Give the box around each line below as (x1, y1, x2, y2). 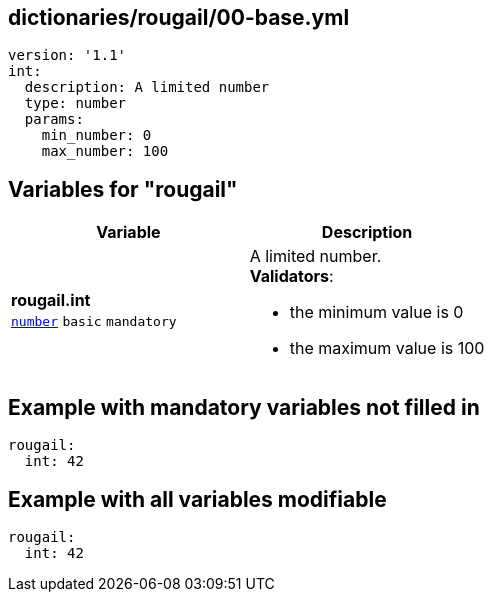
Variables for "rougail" (8, 176, 238, 202)
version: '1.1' (8, 47, 127, 64)
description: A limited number (24, 79, 270, 96)
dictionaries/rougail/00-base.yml (8, 5, 350, 30)
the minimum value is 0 (289, 302, 464, 323)
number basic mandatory (11, 314, 177, 330)
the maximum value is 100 (289, 338, 485, 359)
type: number (24, 95, 127, 112)
